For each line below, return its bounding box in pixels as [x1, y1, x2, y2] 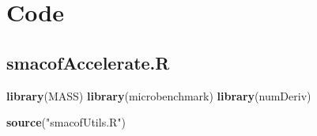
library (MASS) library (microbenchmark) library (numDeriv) [6, 87, 311, 104]
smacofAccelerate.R [6, 50, 170, 74]
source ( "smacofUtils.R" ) [6, 114, 126, 130]
